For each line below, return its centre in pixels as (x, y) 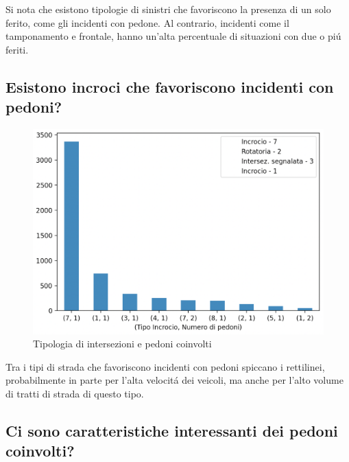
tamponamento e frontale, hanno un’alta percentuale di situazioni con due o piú (173, 36)
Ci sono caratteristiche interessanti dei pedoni (172, 430)
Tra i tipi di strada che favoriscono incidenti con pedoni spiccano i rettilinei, (165, 366)
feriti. (17, 49)
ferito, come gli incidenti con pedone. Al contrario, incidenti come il (147, 22)
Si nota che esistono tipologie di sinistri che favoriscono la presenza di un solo (168, 9)
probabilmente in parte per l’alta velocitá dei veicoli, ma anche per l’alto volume (174, 380)
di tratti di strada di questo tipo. (75, 393)
